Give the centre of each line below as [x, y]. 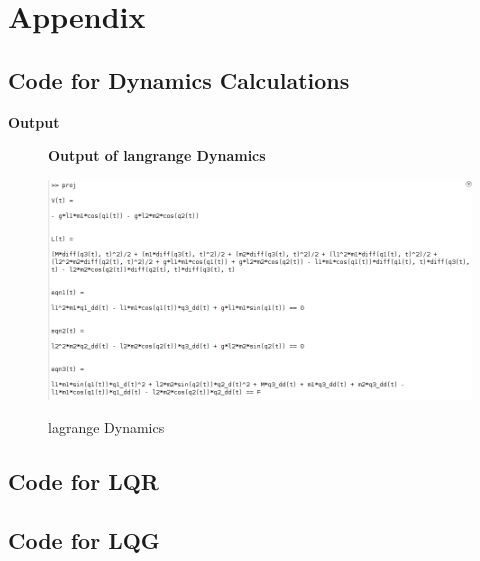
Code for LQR [83, 481]
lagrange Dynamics [106, 427]
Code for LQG [84, 540]
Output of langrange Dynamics [157, 155]
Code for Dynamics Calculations [179, 79]
